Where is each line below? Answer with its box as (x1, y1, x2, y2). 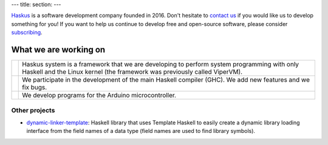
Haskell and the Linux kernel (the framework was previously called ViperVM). (22, 68, 243, 76)
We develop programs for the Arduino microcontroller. (22, 91, 176, 100)
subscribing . (11, 29, 43, 36)
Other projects (11, 106, 55, 115)
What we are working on (11, 44, 106, 54)
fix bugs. (22, 83, 47, 92)
